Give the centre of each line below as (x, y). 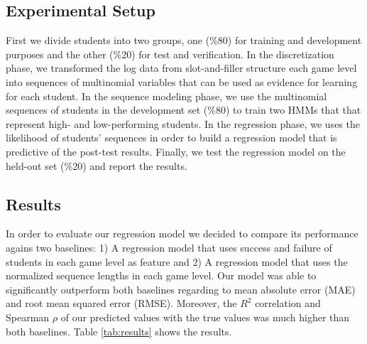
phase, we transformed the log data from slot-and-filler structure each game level (181, 68)
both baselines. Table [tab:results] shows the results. (119, 331)
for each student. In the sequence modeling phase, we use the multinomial (166, 96)
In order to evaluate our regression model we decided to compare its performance (182, 233)
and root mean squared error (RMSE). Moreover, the (121, 303)
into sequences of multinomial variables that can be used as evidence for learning (182, 81)
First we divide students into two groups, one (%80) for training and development (184, 40)
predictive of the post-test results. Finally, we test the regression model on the (176, 151)
